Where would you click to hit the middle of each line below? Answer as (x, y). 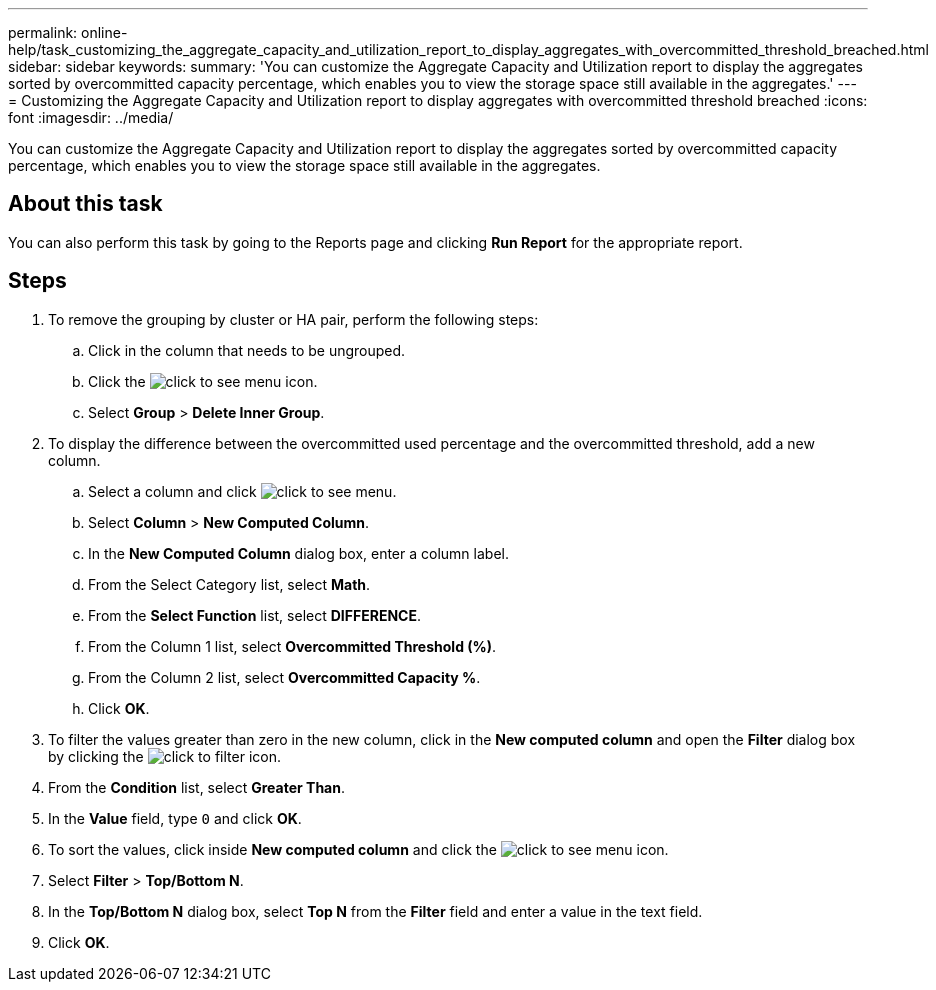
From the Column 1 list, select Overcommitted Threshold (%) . (292, 646)
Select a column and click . (242, 491)
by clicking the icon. (164, 756)
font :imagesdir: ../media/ (91, 117)
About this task (85, 204)
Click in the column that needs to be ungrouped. (247, 350)
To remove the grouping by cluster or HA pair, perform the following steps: (293, 319)
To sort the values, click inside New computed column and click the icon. (358, 849)
